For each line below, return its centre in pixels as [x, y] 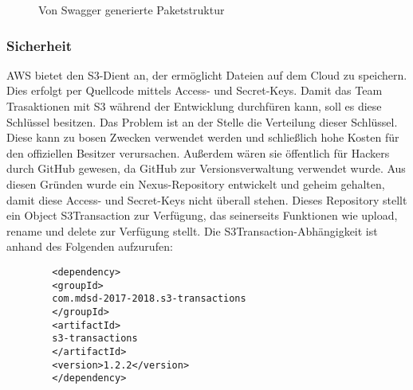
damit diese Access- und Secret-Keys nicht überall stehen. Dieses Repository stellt [207, 199]
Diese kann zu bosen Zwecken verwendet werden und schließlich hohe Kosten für [203, 137]
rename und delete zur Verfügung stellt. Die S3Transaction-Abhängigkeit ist [192, 230]
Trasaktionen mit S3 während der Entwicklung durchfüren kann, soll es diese [194, 106]
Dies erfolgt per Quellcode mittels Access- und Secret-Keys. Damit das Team [195, 90]
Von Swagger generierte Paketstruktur [132, 10]
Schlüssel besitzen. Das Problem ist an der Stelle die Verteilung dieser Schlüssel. [202, 121]
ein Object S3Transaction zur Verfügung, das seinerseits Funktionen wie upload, [202, 215]
